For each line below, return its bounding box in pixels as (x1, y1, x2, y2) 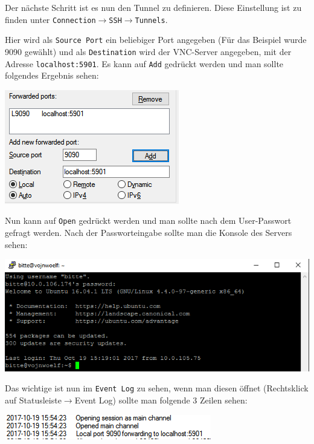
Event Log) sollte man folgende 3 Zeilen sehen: (74, 394, 248, 406)
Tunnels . (135, 13, 168, 25)
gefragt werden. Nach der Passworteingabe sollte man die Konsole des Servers (5, 226, 292, 239)
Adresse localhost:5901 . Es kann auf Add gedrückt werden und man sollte (5, 57, 284, 70)
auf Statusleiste (5, 394, 62, 406)
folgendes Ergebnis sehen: (5, 69, 99, 82)
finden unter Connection (5, 13, 96, 25)
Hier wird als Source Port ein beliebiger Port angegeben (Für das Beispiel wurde (5, 33, 307, 46)
